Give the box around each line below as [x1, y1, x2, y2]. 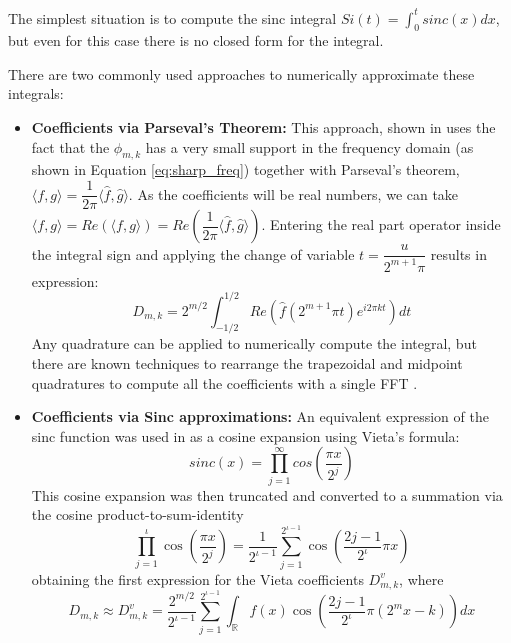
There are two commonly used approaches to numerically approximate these [8, 63, 475, 84]
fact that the [31, 136, 110, 157]
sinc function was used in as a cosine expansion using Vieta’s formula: [31, 425, 460, 446]
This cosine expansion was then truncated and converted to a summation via [31, 484, 503, 505]
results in [430, 243, 487, 264]
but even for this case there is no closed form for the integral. [8, 30, 384, 51]
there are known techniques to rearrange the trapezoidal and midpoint [31, 353, 463, 374]
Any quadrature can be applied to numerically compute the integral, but [31, 333, 477, 354]
